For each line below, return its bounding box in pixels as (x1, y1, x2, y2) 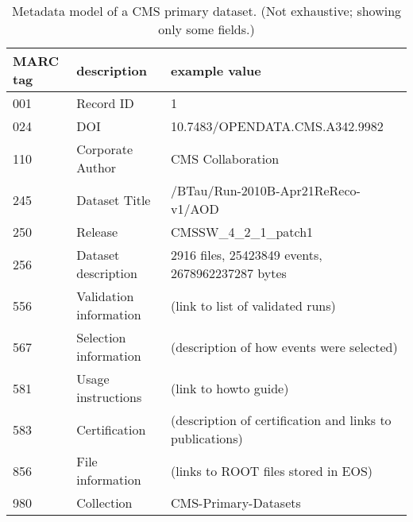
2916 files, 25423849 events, (170, 246, 322, 264)
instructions (76, 388, 142, 406)
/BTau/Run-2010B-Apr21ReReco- (170, 181, 361, 199)
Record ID (76, 94, 134, 112)
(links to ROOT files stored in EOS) (170, 461, 373, 480)
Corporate (76, 140, 133, 158)
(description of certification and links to (170, 411, 392, 429)
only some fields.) (158, 20, 255, 38)
